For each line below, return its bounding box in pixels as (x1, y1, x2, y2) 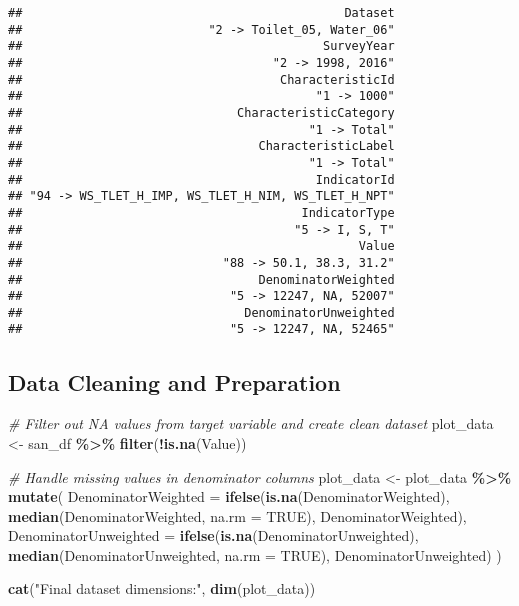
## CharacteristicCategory (8, 105, 395, 120)
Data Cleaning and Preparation (8, 366, 341, 397)
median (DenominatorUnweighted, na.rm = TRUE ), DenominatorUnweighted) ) (8, 544, 502, 565)
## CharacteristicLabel (8, 139, 395, 154)
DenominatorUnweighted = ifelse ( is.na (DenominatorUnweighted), (8, 525, 419, 546)
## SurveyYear (8, 39, 395, 54)
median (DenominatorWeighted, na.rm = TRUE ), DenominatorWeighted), (8, 505, 467, 526)
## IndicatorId (8, 172, 395, 187)
